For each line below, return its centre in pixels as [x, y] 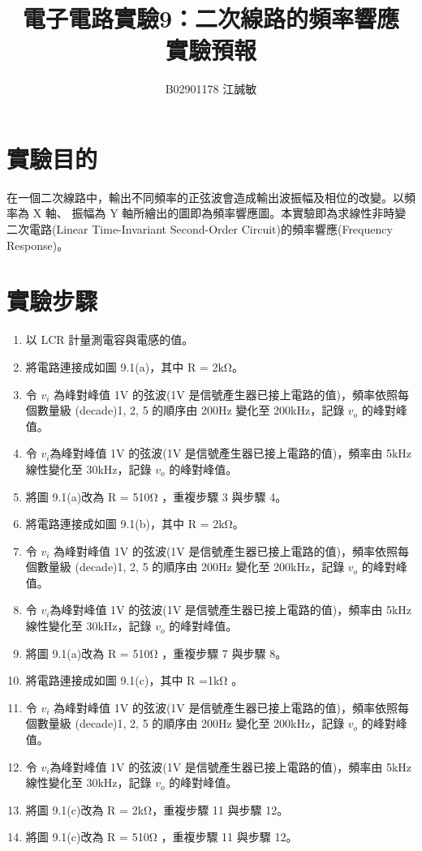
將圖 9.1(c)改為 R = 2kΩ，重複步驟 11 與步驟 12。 [157, 809]
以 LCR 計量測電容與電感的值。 [110, 340]
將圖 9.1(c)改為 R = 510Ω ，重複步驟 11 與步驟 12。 [161, 837]
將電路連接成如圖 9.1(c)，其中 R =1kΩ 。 [134, 680]
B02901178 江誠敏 [211, 89]
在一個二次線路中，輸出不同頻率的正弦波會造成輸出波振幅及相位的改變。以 [205, 197]
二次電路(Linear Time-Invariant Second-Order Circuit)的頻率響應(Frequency [200, 229]
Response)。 [38, 245]
